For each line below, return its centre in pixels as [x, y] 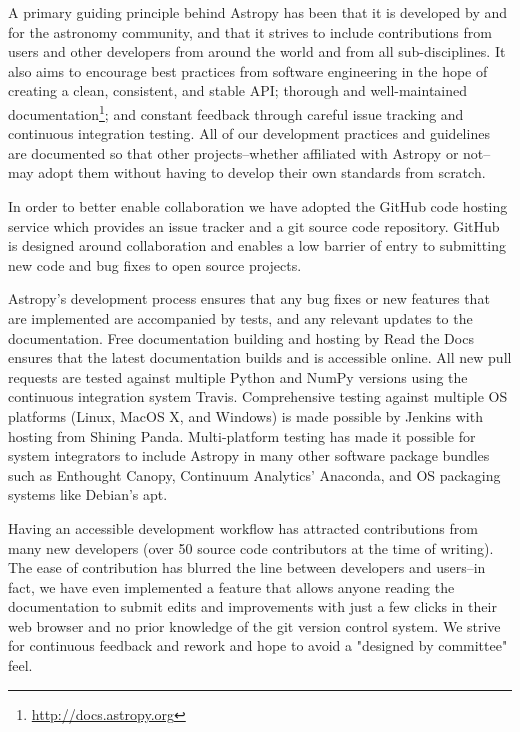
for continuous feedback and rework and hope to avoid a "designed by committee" [258, 645]
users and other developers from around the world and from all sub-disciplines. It [257, 51]
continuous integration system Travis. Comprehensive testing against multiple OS [258, 396]
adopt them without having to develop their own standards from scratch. [262, 172]
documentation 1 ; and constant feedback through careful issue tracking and [236, 112]
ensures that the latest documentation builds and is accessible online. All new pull [260, 357]
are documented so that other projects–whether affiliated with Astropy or [233, 152]
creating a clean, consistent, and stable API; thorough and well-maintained [238, 90]
